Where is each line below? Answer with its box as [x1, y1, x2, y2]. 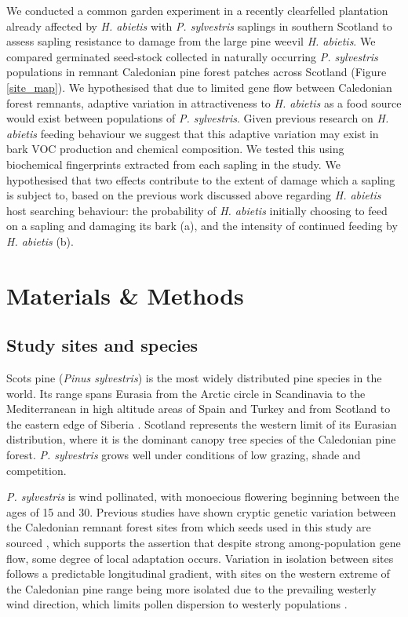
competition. [6, 462, 67, 478]
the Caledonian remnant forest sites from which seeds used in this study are [6, 519, 371, 535]
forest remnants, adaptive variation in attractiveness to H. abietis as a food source [6, 94, 402, 111]
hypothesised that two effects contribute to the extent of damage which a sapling [6, 171, 395, 188]
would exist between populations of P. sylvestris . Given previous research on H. [6, 110, 389, 126]
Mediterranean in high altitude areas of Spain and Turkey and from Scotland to [6, 400, 391, 417]
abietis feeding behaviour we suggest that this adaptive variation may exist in [6, 125, 379, 141]
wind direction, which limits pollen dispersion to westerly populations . [6, 596, 348, 612]
